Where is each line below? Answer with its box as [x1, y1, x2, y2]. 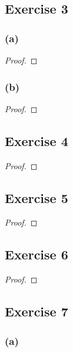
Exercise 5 [5, 188, 68, 207]
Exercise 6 [5, 245, 68, 264]
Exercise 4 [5, 131, 68, 150]
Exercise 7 [5, 302, 68, 321]
